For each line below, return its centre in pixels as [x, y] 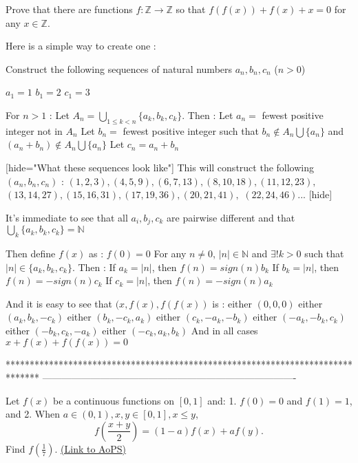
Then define [31, 253]
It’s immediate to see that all [67, 217]
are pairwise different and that [231, 217]
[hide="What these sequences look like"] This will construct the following [160, 167]
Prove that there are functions [69, 9]
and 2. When [33, 414]
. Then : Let [208, 115]
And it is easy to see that [59, 303]
